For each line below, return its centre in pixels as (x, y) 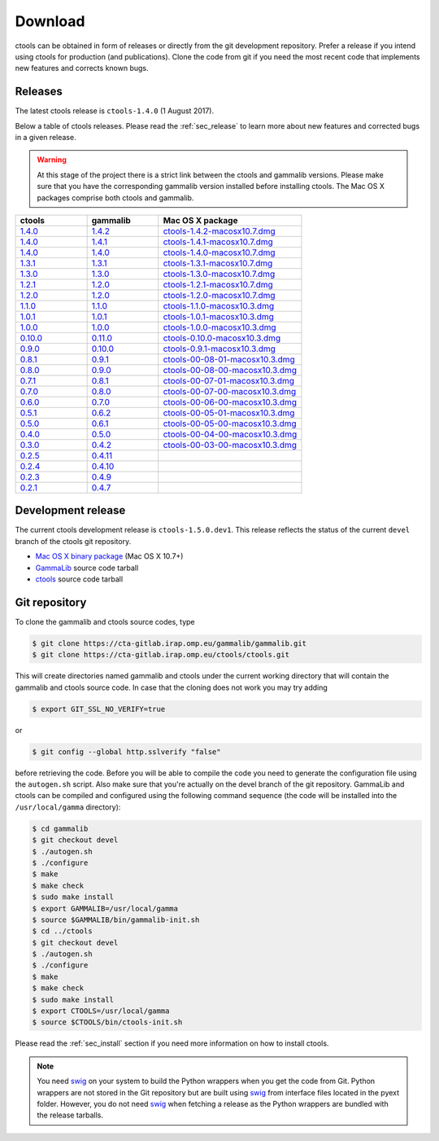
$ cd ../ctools (62, 931)
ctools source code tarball (79, 579)
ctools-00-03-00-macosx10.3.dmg (230, 445)
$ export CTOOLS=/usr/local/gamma (101, 1011)
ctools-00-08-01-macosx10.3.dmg (229, 359)
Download (50, 21)
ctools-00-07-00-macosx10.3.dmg (230, 391)
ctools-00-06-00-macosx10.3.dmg (230, 402)
